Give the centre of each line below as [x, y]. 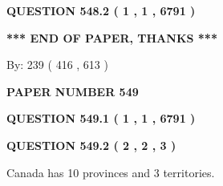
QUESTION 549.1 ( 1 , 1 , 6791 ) [101, 118]
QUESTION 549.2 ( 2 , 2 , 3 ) [91, 145]
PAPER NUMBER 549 [73, 91]
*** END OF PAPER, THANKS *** [112, 37]
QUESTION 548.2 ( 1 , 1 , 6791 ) [101, 10]
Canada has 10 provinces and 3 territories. [111, 172]
